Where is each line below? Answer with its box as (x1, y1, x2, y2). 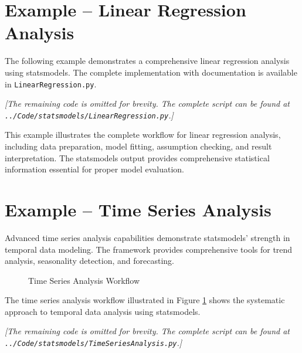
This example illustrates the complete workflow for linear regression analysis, (5, 128, 281, 141)
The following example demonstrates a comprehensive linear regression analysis (5, 55, 290, 67)
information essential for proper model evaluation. (5, 163, 185, 175)
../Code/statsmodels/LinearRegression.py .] (5, 108, 174, 121)
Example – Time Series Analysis (5, 197, 272, 221)
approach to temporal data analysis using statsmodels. (5, 305, 201, 317)
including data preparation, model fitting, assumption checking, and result (5, 140, 272, 152)
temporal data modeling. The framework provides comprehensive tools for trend (5, 243, 293, 255)
